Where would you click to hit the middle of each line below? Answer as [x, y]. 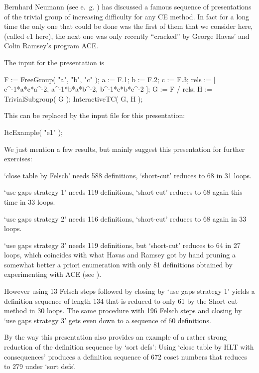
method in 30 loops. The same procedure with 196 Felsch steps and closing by [123, 311]
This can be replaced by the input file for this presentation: [95, 115]
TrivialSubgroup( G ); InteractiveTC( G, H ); [73, 98]
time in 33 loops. [30, 201]
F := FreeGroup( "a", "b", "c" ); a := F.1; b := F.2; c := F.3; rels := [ [110, 79]
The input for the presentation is [54, 62]
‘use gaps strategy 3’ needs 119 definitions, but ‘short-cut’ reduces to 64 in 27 [122, 245]
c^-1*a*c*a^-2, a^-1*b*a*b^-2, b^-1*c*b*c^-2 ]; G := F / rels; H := [108, 89]
